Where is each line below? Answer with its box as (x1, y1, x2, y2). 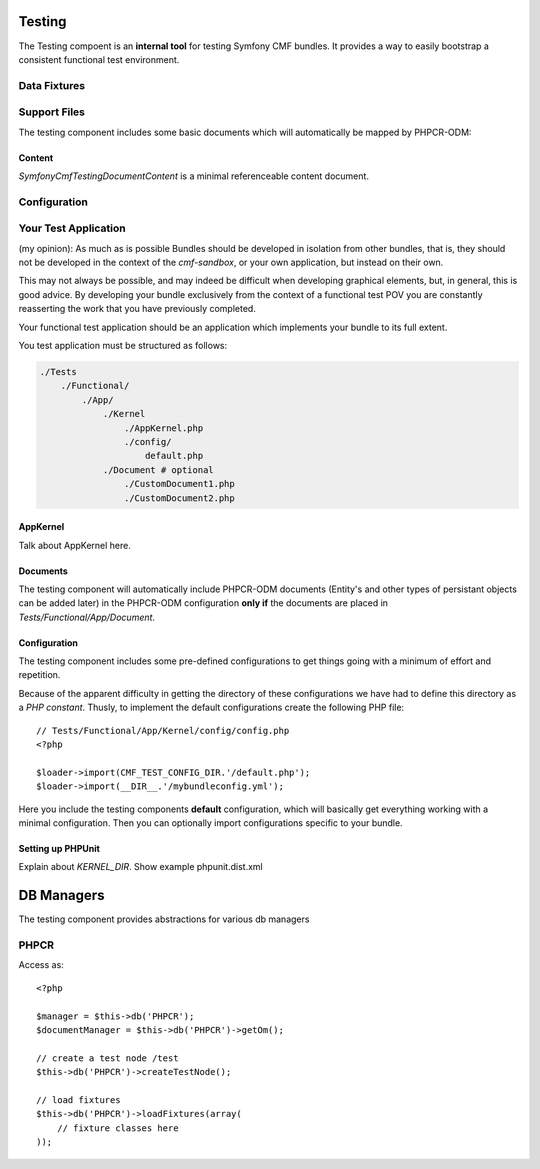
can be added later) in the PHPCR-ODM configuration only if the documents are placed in (18, 597, 389, 609)
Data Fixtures (18, 78, 85, 92)
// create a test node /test (36, 1052, 179, 1064)
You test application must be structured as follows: (18, 340, 228, 352)
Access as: (18, 959, 64, 971)
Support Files (18, 105, 85, 119)
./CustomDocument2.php (123, 492, 235, 504)
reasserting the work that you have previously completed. (18, 303, 257, 315)
